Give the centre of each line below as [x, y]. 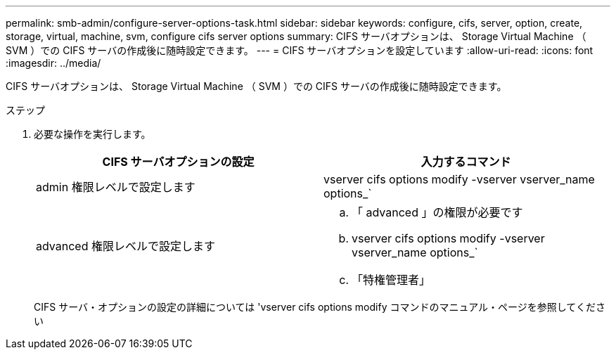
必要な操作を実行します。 [92, 134]
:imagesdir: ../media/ [53, 63]
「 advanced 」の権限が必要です [437, 212]
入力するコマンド [466, 162]
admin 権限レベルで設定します [116, 187]
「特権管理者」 [391, 280]
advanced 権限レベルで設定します [126, 246]
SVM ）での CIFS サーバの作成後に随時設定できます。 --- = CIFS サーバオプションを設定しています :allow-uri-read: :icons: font [300, 50]
